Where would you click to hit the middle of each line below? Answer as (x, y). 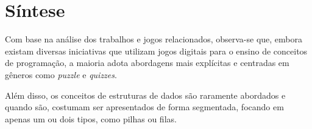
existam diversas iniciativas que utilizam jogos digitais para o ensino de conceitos (156, 51)
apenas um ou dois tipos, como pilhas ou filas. (91, 118)
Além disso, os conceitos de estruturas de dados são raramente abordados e (145, 95)
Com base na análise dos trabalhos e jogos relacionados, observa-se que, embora (154, 39)
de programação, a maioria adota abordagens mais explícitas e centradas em (147, 63)
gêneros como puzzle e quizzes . (61, 74)
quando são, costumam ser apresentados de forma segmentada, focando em (144, 107)
